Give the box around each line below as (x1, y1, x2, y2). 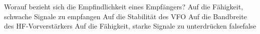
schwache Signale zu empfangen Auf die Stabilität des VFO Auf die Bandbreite (4, 11, 247, 21)
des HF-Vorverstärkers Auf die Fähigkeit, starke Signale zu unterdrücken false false (4, 21, 256, 31)
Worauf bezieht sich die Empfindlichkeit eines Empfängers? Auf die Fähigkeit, (4, 1, 243, 11)
